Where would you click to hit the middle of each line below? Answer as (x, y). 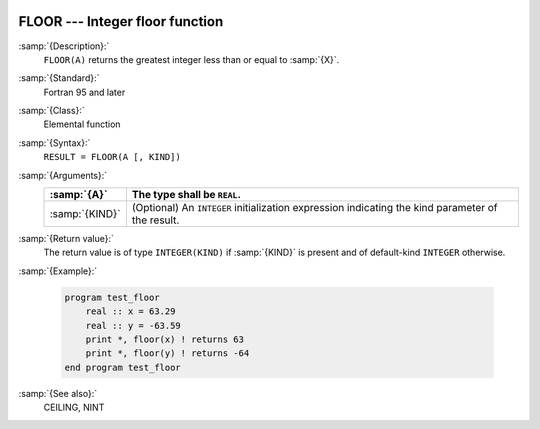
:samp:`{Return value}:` (66, 239)
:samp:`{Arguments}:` (63, 175)
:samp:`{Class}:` (51, 111)
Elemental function (82, 124)
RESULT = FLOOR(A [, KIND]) (112, 157)
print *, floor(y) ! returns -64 (167, 353)
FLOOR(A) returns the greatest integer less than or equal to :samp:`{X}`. (191, 59)
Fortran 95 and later (84, 92)
